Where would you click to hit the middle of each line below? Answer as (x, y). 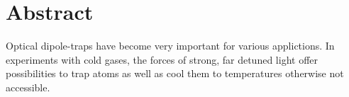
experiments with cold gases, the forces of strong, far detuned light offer (162, 59)
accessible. (28, 87)
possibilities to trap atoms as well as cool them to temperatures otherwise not (175, 73)
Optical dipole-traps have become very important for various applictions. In (170, 46)
